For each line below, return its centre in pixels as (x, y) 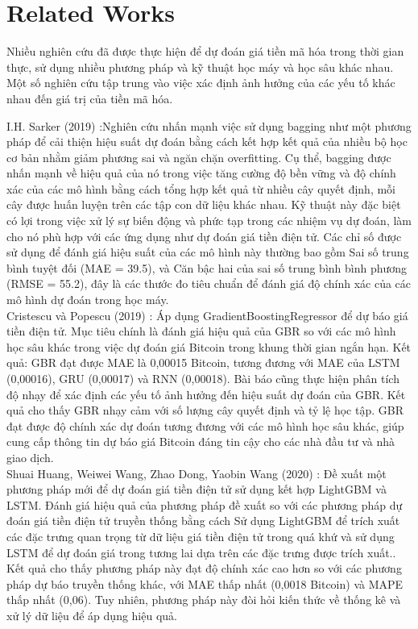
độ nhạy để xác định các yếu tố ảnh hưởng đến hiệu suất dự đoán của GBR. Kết (206, 394)
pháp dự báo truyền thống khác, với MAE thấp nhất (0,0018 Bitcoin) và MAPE (205, 583)
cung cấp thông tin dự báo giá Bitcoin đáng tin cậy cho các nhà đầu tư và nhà (201, 442)
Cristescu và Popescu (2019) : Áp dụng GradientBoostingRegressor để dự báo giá (207, 315)
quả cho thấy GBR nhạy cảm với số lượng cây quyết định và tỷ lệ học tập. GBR (205, 410)
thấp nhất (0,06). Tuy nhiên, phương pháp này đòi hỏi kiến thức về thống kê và (204, 600)
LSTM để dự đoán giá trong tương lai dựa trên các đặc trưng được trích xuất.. (201, 552)
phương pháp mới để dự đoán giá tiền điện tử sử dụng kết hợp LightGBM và (197, 489)
